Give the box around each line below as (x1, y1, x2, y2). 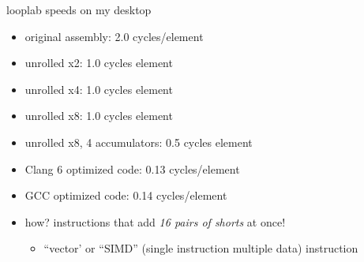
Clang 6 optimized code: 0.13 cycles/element (24, 160, 240, 177)
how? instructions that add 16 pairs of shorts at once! (24, 213, 286, 230)
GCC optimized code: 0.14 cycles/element (24, 187, 227, 204)
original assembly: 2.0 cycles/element (24, 28, 204, 44)
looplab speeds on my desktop (6, 2, 152, 17)
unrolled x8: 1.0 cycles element (24, 107, 173, 124)
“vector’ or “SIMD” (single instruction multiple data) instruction (43, 240, 358, 256)
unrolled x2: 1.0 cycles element (24, 54, 173, 71)
